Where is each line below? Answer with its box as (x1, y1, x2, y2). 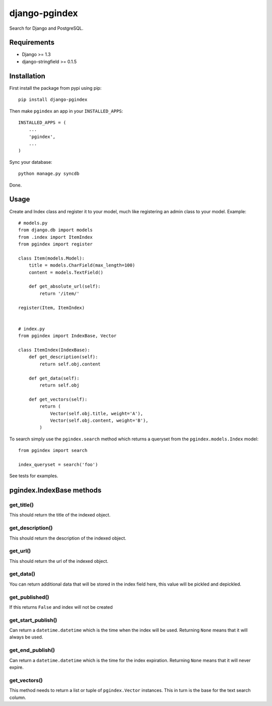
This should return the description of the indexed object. (9, 535, 126, 541)
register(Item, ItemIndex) (18, 305, 85, 310)
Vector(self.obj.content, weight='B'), (50, 417, 149, 423)
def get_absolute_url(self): (28, 284, 101, 289)
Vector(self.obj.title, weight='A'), (50, 411, 144, 416)
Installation (9, 72, 45, 80)
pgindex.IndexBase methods (9, 486, 102, 495)
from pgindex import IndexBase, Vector (18, 333, 117, 339)
